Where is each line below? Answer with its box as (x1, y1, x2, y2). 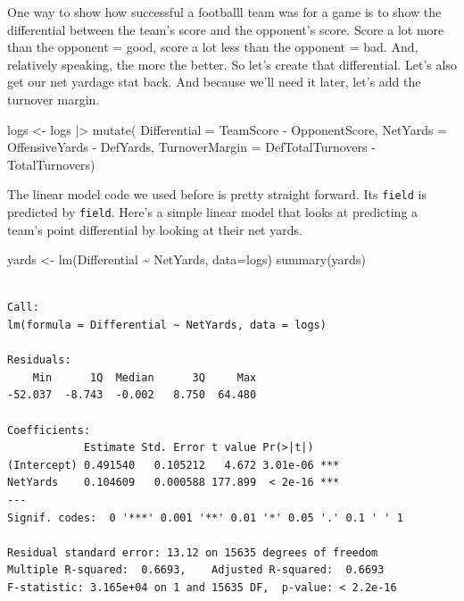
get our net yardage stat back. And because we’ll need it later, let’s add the (7, 72, 421, 91)
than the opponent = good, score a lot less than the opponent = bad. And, (7, 38, 418, 56)
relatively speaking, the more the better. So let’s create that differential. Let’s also (7, 54, 457, 73)
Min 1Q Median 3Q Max (32, 371, 257, 384)
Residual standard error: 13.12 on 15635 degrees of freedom (7, 546, 378, 559)
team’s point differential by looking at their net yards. (7, 220, 302, 238)
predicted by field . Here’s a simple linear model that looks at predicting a (7, 203, 418, 221)
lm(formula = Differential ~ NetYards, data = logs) (7, 319, 327, 332)
